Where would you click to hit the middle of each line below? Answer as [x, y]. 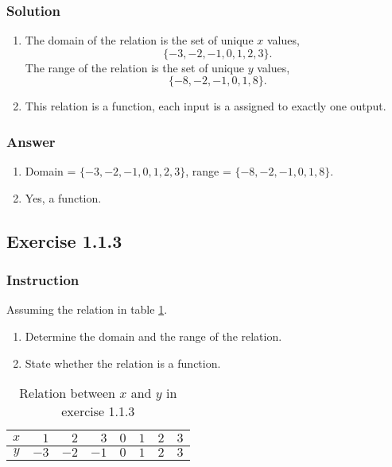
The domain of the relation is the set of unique [139, 40]
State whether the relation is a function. [123, 363]
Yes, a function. [63, 197]
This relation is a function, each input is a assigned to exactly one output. [206, 106]
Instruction [43, 280]
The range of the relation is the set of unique [134, 67]
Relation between [67, 393]
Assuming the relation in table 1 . [87, 309]
